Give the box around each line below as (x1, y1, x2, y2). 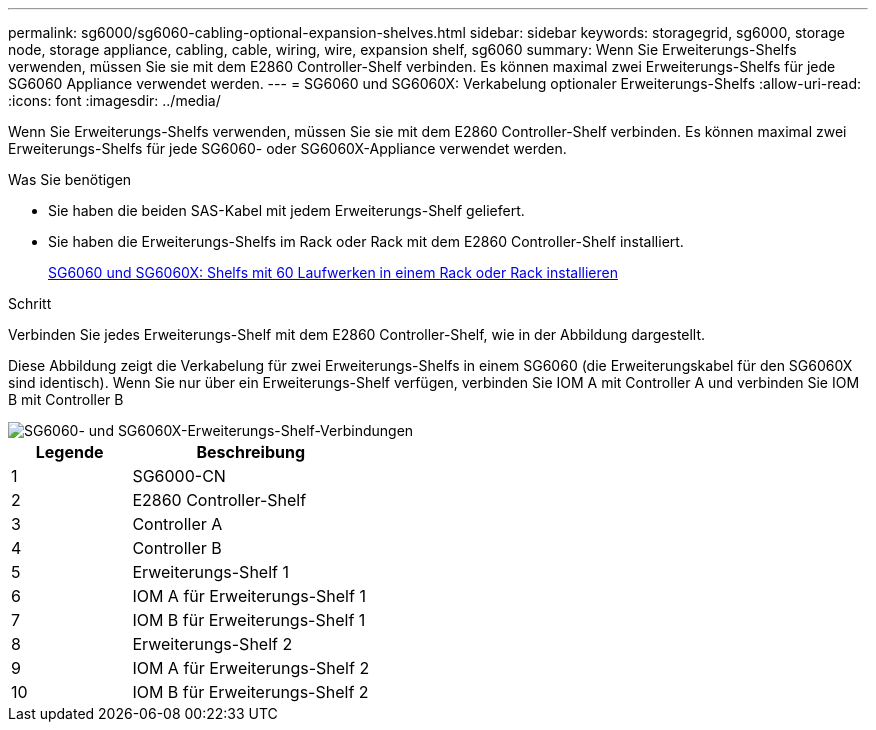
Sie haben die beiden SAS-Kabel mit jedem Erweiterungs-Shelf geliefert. (48, 202, 525, 219)
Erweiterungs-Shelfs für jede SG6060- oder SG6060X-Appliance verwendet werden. (8, 140, 567, 157)
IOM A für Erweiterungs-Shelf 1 (132, 586, 366, 606)
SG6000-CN (132, 466, 226, 486)
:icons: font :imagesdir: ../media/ (8, 92, 221, 109)
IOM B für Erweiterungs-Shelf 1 (132, 610, 366, 630)
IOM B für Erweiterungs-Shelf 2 (132, 682, 369, 702)
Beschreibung (196, 442, 306, 462)
